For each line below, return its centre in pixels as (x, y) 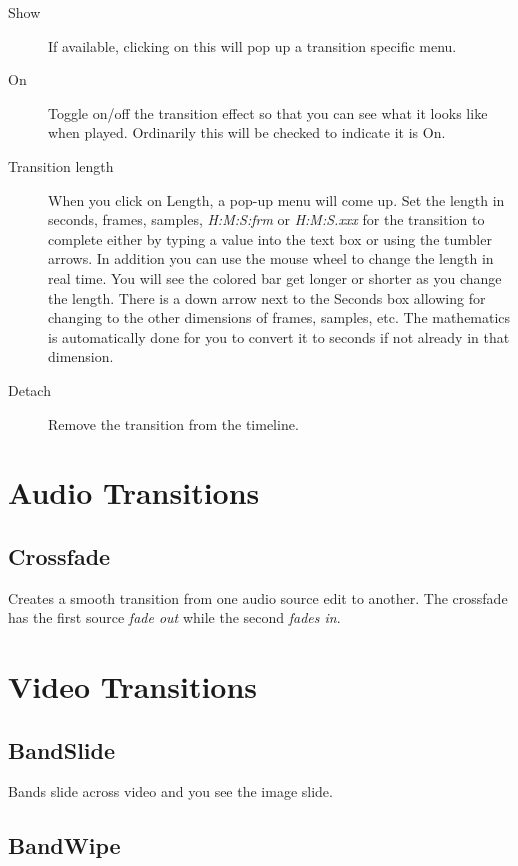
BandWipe (64, 845)
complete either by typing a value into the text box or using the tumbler (270, 238)
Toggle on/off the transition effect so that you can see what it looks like (268, 112)
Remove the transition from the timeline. (173, 423)
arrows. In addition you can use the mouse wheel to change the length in (271, 258)
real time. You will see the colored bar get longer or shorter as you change (275, 277)
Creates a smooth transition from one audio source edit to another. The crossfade (258, 597)
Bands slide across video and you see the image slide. (170, 791)
